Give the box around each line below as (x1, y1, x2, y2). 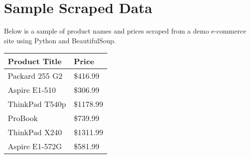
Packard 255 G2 (8, 70, 62, 82)
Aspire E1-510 (8, 84, 56, 96)
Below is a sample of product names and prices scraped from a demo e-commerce (4, 26, 246, 36)
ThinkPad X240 (8, 126, 62, 138)
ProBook (8, 112, 38, 124)
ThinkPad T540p (8, 98, 66, 110)
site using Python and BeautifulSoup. (4, 35, 116, 45)
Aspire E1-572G (8, 140, 62, 152)
